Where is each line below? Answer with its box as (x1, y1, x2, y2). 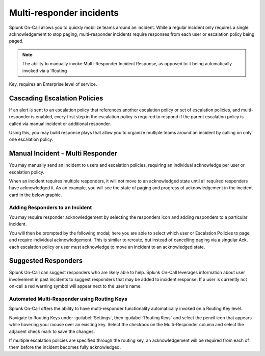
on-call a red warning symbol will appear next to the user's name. (9, 283, 142, 289)
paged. (9, 38, 24, 44)
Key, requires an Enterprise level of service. (9, 81, 98, 87)
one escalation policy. (9, 136, 53, 142)
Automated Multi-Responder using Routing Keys (9, 295, 128, 302)
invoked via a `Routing (22, 68, 67, 74)
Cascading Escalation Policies (9, 94, 103, 102)
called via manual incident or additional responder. (9, 121, 111, 127)
